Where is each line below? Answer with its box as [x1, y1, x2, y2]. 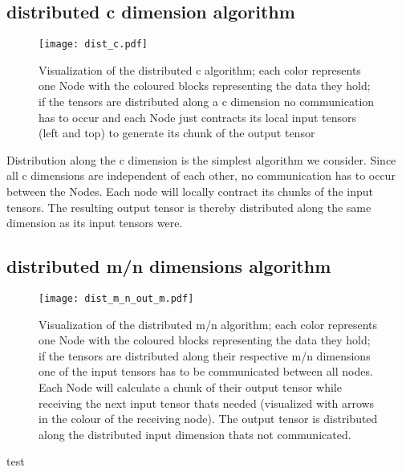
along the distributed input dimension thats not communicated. [39, 425, 351, 442]
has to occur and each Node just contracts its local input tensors [39, 108, 357, 125]
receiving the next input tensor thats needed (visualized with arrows [39, 394, 375, 411]
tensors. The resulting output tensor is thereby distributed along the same [6, 198, 372, 215]
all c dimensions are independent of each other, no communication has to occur [6, 167, 396, 184]
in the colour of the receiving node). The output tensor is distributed [39, 410, 378, 427]
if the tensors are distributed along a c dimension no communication [39, 93, 375, 110]
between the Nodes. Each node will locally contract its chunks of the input [6, 183, 374, 200]
